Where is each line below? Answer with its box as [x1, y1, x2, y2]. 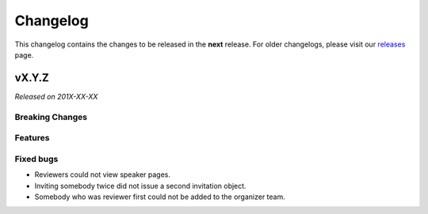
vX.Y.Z [14, 71, 49, 84]
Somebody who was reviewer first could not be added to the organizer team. [34, 192, 285, 201]
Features [14, 133, 50, 144]
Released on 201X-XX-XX [14, 92, 98, 101]
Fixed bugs [14, 153, 59, 164]
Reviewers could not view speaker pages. [34, 170, 170, 179]
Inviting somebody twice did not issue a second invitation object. [34, 181, 246, 190]
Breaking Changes [14, 111, 88, 122]
